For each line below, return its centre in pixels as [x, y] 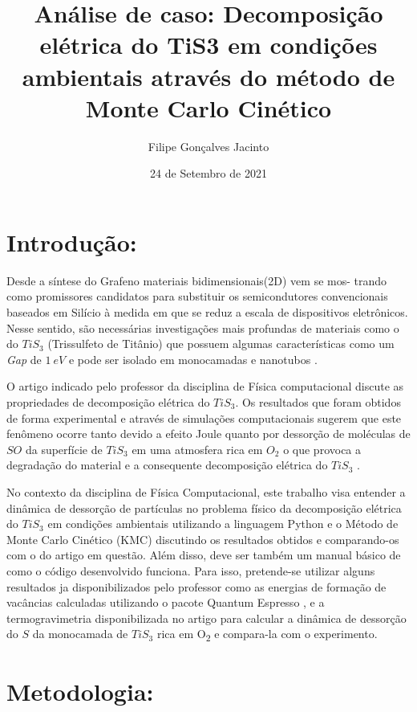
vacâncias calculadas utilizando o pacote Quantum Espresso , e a [166, 602]
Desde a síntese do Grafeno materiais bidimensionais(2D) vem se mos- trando [197, 280]
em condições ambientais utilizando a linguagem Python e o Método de [223, 524]
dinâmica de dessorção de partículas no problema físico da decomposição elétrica [204, 507]
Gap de [24, 359]
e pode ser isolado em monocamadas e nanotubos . [193, 359]
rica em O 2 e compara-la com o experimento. [267, 635]
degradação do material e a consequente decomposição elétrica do [167, 465]
